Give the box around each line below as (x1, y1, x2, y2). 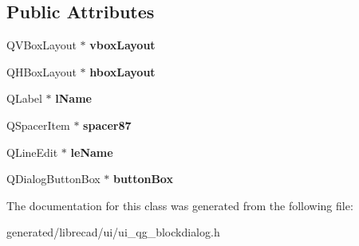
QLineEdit (6, 143, 58, 160)
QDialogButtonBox (6, 170, 101, 187)
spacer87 (83, 116, 132, 133)
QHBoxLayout (6, 63, 77, 80)
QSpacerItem (6, 116, 70, 133)
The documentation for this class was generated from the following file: (6, 197, 353, 213)
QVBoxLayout (6, 37, 77, 53)
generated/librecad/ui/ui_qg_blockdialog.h (6, 224, 220, 240)
